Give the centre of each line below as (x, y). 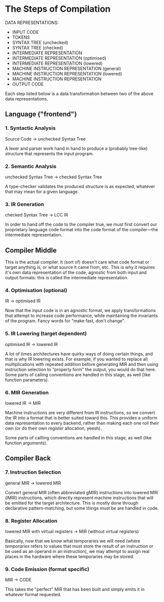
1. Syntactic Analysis (30, 128)
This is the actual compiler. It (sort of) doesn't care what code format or (77, 262)
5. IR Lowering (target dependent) (46, 334)
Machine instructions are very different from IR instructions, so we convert (80, 412)
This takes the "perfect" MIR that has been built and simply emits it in (75, 589)
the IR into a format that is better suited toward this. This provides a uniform (81, 418)
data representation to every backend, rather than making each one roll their (82, 423)
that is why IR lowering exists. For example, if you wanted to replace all (76, 359)
